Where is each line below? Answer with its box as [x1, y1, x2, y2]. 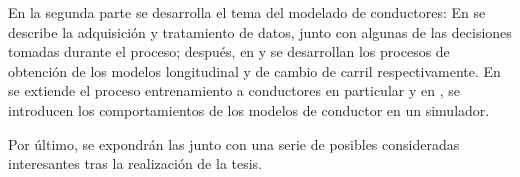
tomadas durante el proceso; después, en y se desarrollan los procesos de [8, 41, 450, 62]
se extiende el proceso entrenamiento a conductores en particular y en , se [8, 80, 460, 101]
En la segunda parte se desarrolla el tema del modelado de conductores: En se [8, 2, 486, 22]
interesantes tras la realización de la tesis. [8, 153, 263, 174]
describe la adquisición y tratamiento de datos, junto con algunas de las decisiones [8, 21, 512, 42]
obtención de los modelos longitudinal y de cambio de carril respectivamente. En [8, 60, 501, 81]
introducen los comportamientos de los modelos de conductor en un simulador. [8, 99, 490, 120]
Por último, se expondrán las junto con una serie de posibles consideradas [8, 133, 460, 154]
